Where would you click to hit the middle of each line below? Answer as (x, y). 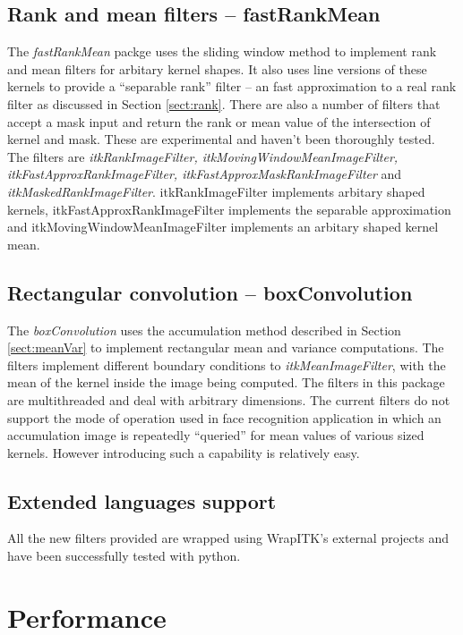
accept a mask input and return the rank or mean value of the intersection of (219, 121)
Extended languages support (142, 500)
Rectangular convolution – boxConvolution (210, 292)
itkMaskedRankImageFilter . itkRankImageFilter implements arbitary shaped (216, 191)
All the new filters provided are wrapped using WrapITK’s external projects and (228, 538)
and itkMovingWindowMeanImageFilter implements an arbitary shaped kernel (223, 227)
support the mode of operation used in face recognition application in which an (224, 417)
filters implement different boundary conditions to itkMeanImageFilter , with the (227, 364)
